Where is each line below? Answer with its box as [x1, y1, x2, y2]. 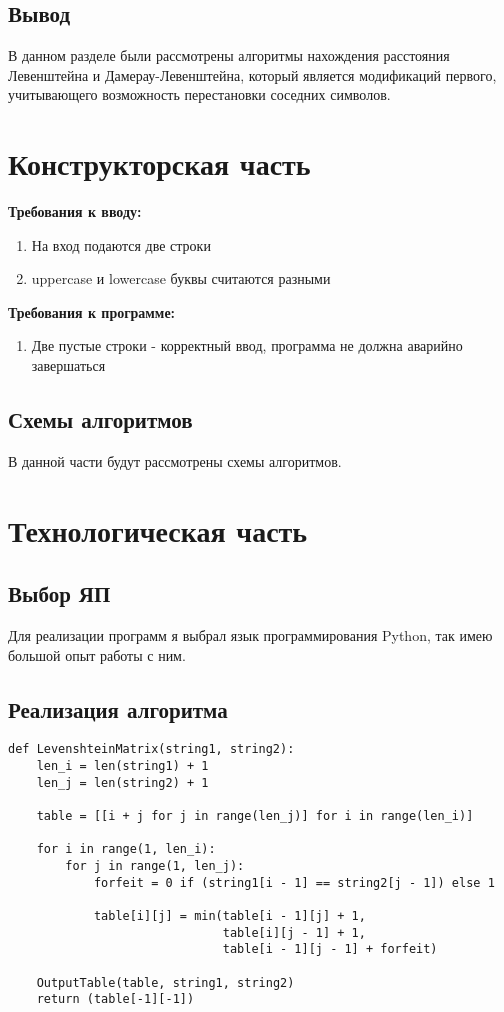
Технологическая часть [8, 509, 308, 550]
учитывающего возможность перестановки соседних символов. [8, 84, 391, 105]
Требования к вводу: [8, 201, 142, 222]
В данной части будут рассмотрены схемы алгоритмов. [8, 450, 342, 471]
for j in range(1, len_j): [65, 859, 245, 874]
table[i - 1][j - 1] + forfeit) [222, 942, 438, 957]
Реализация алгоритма [8, 693, 228, 724]
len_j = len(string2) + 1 [36, 775, 209, 790]
